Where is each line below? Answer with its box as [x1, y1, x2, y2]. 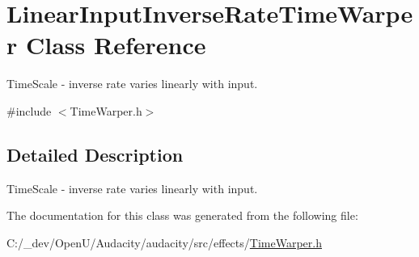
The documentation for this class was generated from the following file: [6, 207, 358, 224]
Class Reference [25, 28, 206, 61]
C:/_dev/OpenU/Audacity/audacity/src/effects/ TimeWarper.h [6, 234, 322, 251]
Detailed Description [6, 141, 184, 166]
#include [6, 102, 52, 119]
